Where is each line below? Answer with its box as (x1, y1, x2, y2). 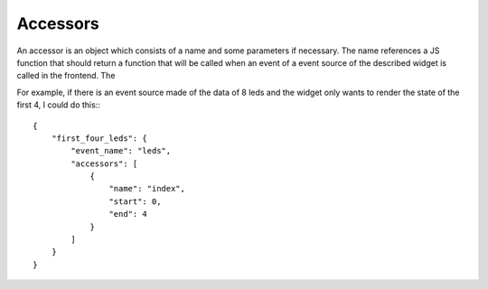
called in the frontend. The (16, 70, 116, 81)
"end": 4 (108, 209, 148, 219)
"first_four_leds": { (51, 133, 148, 144)
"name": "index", (108, 183, 185, 194)
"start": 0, (108, 196, 162, 207)
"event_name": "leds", (70, 145, 172, 156)
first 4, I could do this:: (16, 99, 101, 110)
